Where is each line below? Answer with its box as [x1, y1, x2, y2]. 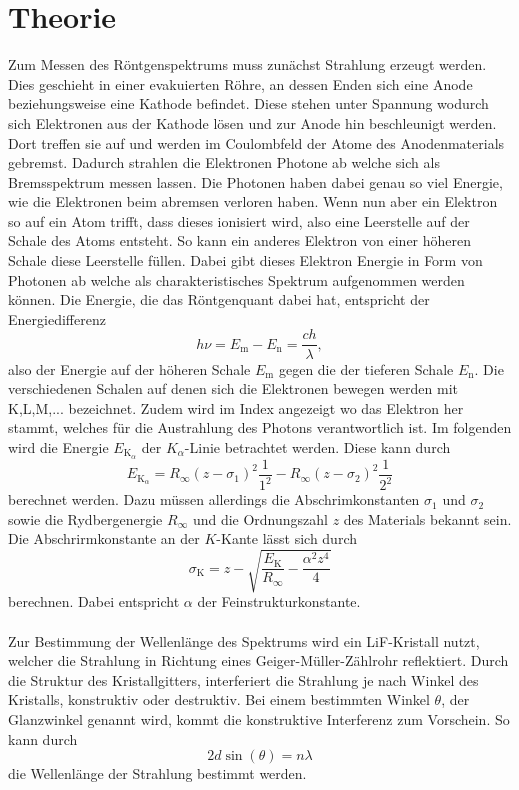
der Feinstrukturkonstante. [197, 591, 361, 612]
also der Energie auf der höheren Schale [8, 358, 251, 379]
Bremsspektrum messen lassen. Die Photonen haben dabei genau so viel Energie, [8, 171, 503, 192]
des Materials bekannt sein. [343, 508, 512, 529]
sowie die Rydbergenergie [8, 508, 163, 529]
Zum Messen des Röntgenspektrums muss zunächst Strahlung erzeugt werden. [8, 54, 487, 75]
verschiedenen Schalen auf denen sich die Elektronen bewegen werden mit [8, 378, 459, 399]
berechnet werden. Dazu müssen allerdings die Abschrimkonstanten [8, 489, 420, 510]
